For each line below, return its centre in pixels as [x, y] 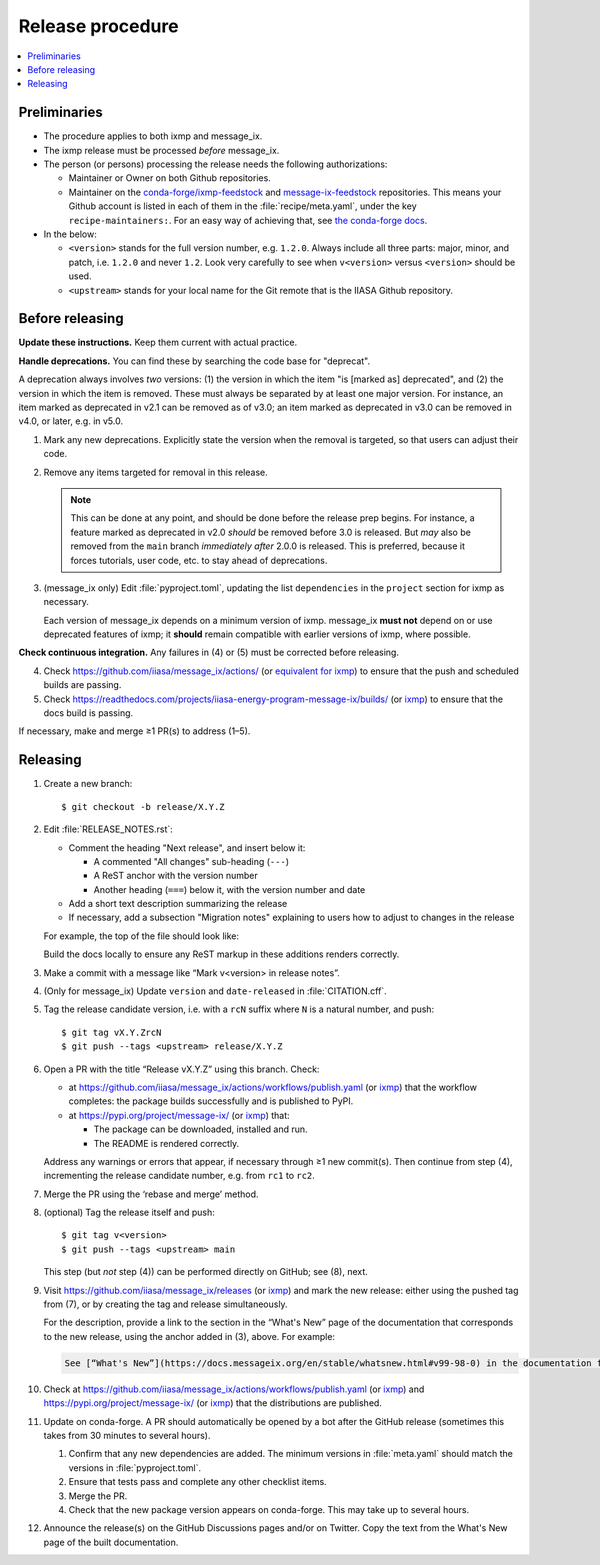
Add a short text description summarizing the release [178, 904]
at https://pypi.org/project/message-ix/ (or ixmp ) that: [179, 1115]
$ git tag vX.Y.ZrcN [111, 1032]
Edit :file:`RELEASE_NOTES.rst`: [108, 829]
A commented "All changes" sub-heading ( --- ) [191, 861]
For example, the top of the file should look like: [141, 936]
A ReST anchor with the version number [176, 876]
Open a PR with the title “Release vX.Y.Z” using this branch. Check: [181, 1069]
